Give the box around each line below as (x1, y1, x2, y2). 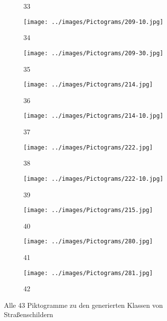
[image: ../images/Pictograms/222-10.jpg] (23, 175, 164, 182)
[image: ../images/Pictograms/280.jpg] (23, 238, 153, 245)
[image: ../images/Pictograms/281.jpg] (23, 269, 153, 277)
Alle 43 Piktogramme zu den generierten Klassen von (4, 300, 163, 310)
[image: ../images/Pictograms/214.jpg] (23, 81, 153, 88)
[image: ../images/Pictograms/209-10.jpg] (23, 18, 164, 25)
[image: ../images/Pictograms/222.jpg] (23, 144, 153, 151)
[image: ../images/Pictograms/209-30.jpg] (23, 49, 164, 57)
